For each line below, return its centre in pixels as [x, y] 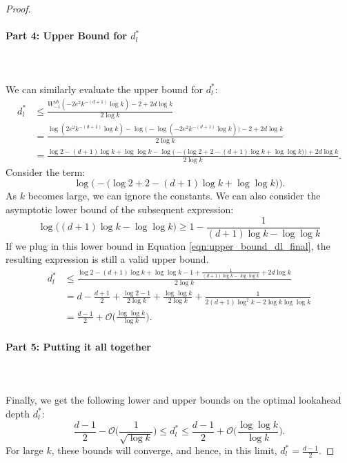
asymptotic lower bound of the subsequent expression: [120, 209]
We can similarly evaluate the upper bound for [105, 89]
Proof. [18, 8]
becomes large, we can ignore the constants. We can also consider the [174, 196]
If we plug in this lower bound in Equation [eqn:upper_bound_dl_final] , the [168, 245]
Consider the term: [46, 171]
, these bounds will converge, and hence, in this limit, [164, 450]
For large [24, 450]
